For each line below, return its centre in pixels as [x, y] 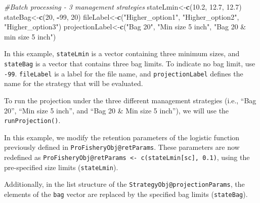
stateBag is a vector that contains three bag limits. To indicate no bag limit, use [130, 64]
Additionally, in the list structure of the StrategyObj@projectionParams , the [124, 184]
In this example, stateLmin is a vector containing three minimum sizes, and [122, 53]
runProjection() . [32, 120]
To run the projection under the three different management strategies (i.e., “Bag [130, 100]
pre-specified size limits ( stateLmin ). [61, 167]
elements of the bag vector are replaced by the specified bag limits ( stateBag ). [126, 194]
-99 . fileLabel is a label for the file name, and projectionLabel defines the [124, 73]
